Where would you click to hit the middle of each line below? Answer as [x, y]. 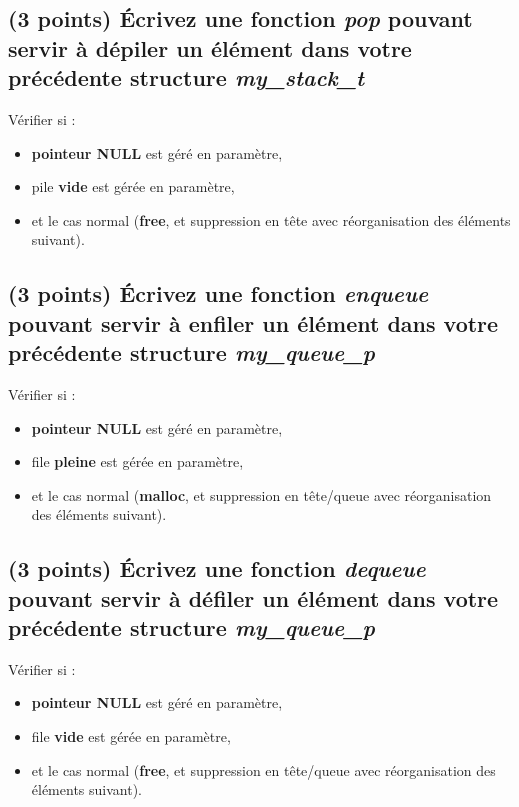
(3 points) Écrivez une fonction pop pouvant [240, 18]
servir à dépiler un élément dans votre [210, 47]
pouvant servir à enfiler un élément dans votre [253, 322]
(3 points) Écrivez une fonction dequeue [217, 568]
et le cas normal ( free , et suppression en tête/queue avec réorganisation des [263, 769]
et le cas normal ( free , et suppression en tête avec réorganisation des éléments [271, 219]
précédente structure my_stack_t [186, 77]
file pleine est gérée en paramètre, [137, 461]
